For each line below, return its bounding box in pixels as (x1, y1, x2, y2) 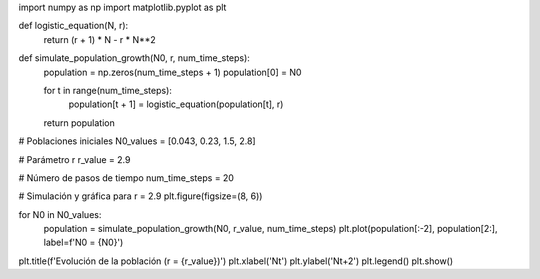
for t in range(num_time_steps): (43, 84, 172, 96)
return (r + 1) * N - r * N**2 (43, 33, 157, 45)
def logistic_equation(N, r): (18, 20, 129, 32)
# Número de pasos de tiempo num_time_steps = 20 (18, 171, 235, 184)
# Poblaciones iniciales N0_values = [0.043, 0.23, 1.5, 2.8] (18, 135, 256, 147)
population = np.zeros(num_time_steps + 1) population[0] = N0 (43, 66, 302, 78)
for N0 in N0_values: (18, 208, 102, 220)
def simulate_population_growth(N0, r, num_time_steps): (18, 52, 250, 64)
